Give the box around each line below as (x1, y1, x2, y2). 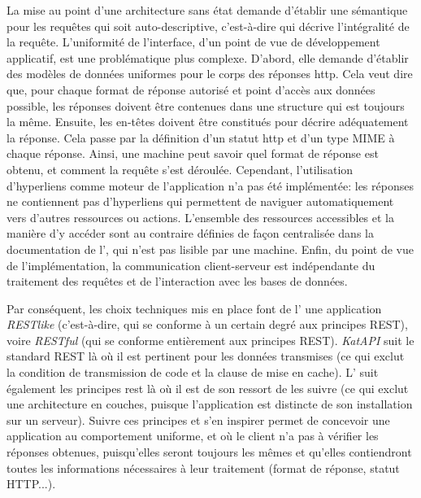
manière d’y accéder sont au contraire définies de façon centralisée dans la (7, 225, 374, 242)
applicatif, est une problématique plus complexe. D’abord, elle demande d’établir (7, 49, 409, 66)
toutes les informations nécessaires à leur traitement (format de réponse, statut (7, 459, 400, 476)
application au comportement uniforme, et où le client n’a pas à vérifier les (7, 427, 379, 444)
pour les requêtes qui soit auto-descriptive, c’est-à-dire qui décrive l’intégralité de (7, 17, 410, 34)
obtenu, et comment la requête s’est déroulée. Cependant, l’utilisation (7, 160, 354, 177)
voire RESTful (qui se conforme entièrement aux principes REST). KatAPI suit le (7, 331, 414, 348)
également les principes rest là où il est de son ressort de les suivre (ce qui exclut (7, 379, 409, 396)
